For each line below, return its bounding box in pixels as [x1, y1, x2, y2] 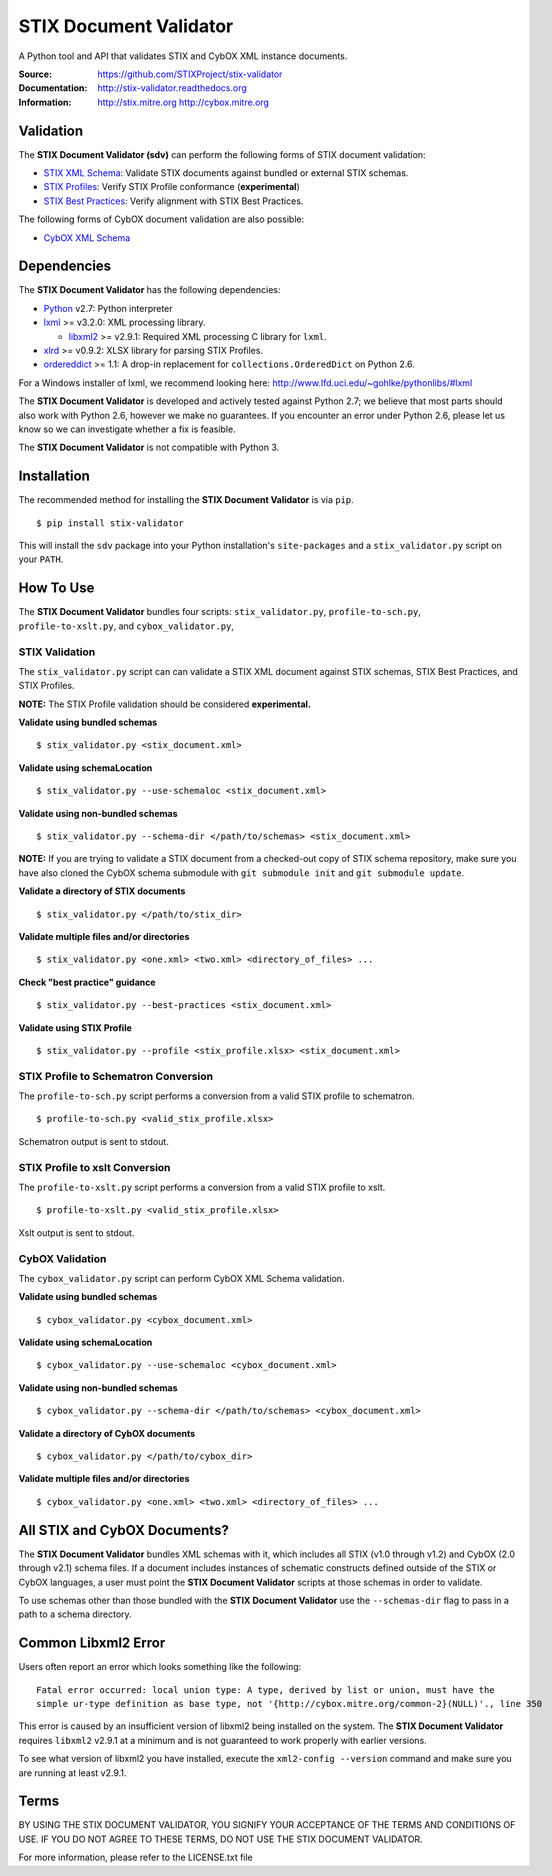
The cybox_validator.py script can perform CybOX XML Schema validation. [18, 1272, 345, 1284]
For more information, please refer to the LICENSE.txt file [18, 1851, 254, 1864]
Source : [18, 68, 53, 80]
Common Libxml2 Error [18, 1635, 166, 1652]
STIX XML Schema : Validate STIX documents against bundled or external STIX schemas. [43, 167, 409, 179]
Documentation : [18, 82, 88, 94]
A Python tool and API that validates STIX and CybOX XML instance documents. [18, 50, 348, 62]
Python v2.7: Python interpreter [43, 302, 174, 314]
